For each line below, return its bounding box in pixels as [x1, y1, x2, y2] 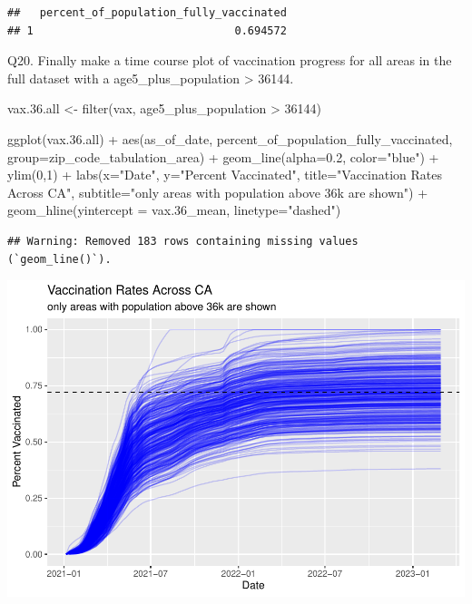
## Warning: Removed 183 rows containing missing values [7, 234, 359, 248]
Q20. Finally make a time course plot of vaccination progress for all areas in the [7, 51, 452, 70]
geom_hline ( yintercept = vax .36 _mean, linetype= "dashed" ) [7, 200, 341, 219]
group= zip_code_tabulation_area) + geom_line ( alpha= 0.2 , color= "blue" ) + [7, 147, 439, 166]
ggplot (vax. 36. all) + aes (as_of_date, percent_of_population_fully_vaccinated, [7, 129, 453, 148]
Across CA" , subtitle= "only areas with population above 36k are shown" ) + [7, 182, 428, 201]
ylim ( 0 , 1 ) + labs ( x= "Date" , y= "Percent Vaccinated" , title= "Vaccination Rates [7, 165, 443, 184]
